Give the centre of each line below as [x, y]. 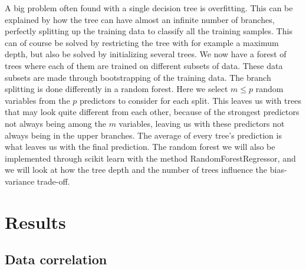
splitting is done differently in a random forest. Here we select [116, 89]
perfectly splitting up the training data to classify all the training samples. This [149, 31]
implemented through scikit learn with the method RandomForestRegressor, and [150, 158]
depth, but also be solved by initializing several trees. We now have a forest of [146, 54]
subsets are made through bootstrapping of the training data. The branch [138, 77]
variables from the [37, 100]
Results [35, 222]
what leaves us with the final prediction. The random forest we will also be [140, 147]
